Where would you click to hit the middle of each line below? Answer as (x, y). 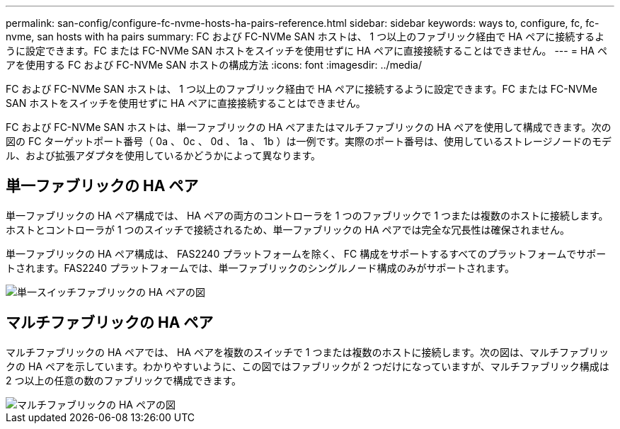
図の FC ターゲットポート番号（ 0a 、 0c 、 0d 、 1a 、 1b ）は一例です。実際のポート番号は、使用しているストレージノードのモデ (309, 141)
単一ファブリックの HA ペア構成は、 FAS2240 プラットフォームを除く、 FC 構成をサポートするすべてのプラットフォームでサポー (306, 253)
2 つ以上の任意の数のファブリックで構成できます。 (124, 380)
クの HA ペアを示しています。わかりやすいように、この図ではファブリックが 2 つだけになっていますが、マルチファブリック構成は (308, 366)
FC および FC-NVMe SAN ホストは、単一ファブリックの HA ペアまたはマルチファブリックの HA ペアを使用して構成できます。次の (309, 127)
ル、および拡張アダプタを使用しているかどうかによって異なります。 (163, 155)
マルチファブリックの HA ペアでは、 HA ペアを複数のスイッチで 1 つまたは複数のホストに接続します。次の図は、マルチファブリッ (308, 352)
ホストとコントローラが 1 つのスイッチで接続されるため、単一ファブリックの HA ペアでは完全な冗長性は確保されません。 (288, 229)
